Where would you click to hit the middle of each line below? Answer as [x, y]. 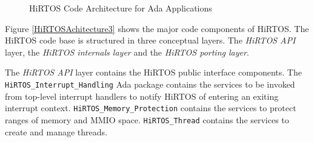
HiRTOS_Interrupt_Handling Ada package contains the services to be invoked [150, 84]
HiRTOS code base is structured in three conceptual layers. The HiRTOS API [150, 40]
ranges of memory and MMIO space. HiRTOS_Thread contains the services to [147, 119]
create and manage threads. [56, 131]
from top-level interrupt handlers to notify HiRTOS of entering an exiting [142, 96]
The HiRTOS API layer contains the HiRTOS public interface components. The [153, 72]
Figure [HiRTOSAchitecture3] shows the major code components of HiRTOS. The [157, 28]
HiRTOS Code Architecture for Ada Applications [121, 8]
